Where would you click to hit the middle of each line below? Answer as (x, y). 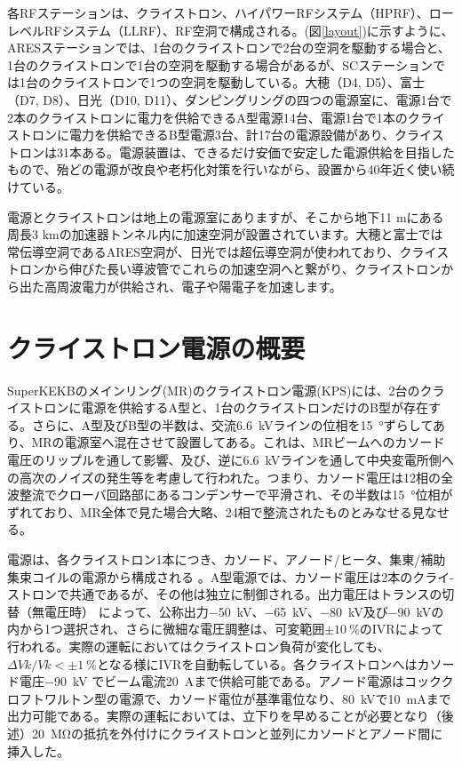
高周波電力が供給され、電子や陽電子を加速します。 (193, 286)
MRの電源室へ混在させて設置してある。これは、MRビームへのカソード (238, 442)
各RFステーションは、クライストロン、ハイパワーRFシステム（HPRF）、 (218, 12)
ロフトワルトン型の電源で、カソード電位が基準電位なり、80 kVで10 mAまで (229, 698)
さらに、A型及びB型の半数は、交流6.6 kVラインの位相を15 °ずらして (232, 424)
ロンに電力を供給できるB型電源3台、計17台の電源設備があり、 (213, 135)
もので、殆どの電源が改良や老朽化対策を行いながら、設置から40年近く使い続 (231, 169)
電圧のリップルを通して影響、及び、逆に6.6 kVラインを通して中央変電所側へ (231, 459)
